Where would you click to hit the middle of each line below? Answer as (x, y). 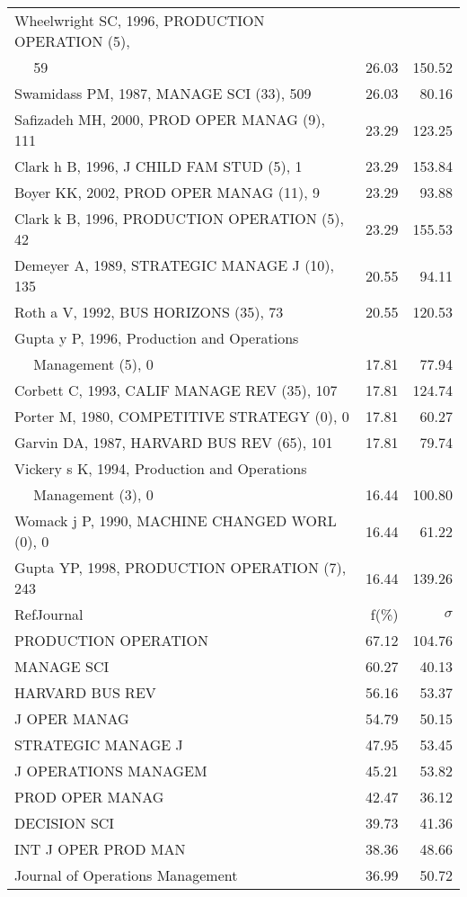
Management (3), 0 (93, 494)
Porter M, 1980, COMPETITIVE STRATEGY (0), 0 (182, 416)
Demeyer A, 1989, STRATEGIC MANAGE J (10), (175, 265)
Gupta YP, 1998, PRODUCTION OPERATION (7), (181, 567)
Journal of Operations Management (126, 875)
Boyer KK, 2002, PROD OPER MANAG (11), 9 (167, 192)
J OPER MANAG (72, 718)
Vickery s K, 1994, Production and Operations (161, 468)
